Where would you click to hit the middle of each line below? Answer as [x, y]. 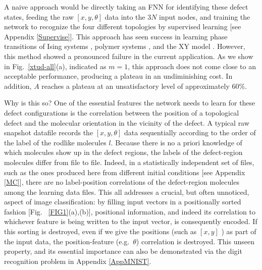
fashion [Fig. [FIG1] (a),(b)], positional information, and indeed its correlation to [130, 211]
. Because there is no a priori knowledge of [176, 142]
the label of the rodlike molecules [55, 142]
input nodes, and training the [205, 16]
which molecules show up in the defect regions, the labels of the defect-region [123, 152]
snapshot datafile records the [49, 132]
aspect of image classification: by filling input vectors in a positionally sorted [123, 202]
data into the [125, 16]
